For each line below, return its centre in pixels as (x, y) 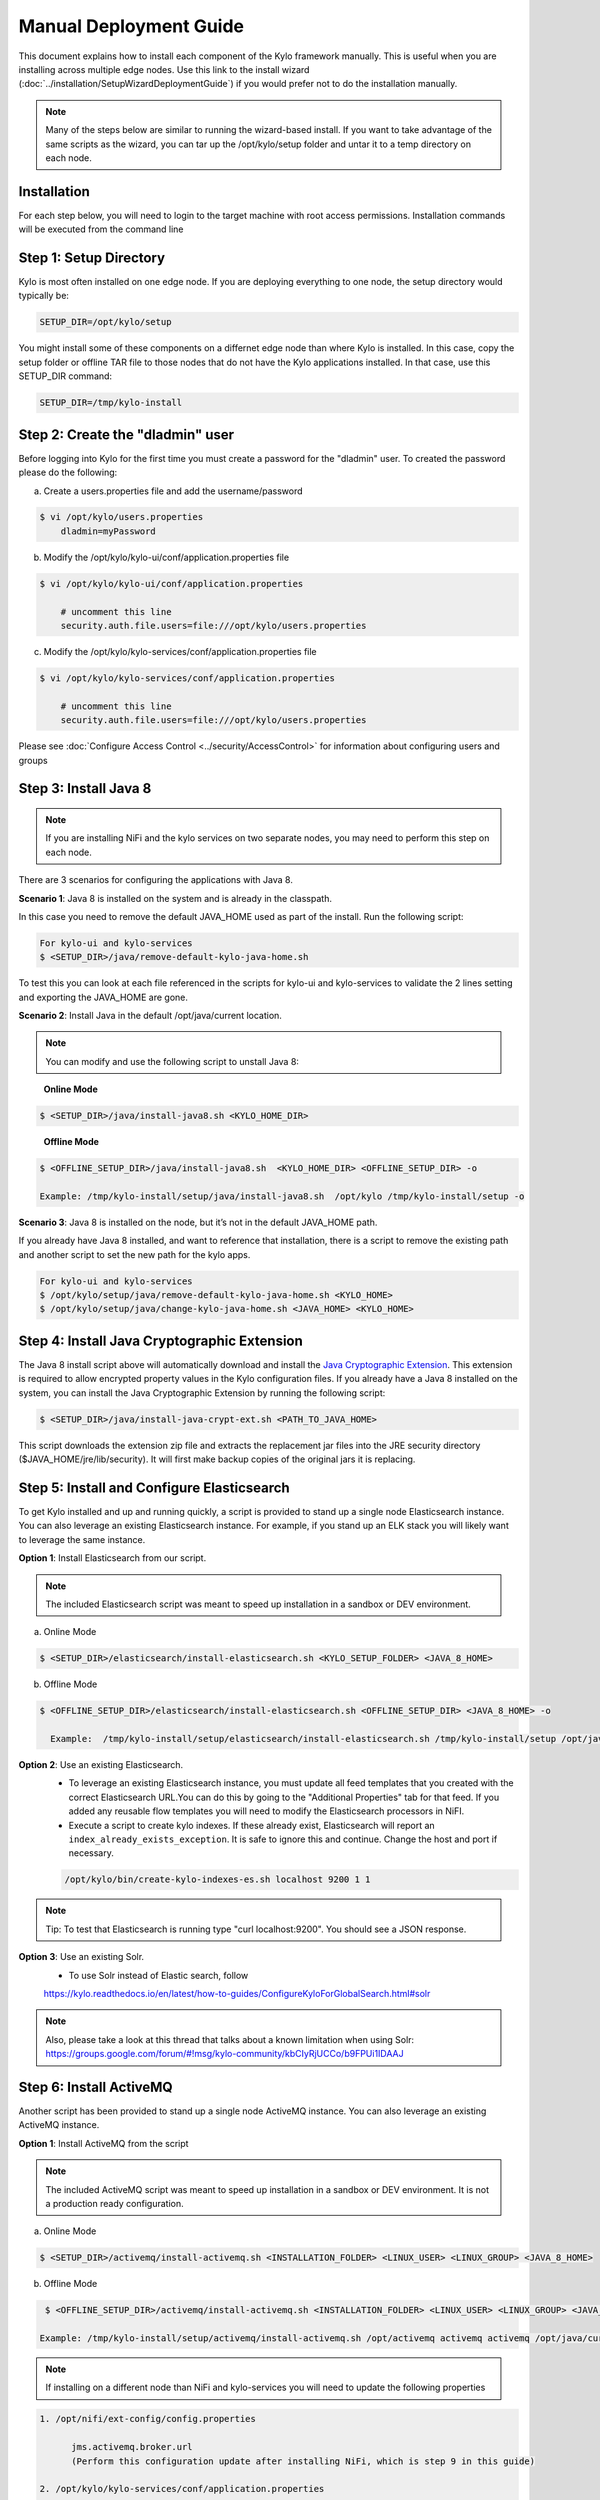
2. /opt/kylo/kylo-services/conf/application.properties (182, 2489)
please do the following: (68, 472)
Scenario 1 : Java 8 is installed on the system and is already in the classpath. (175, 898)
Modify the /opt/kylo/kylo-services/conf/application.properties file (180, 651)
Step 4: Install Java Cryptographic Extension (161, 1340)
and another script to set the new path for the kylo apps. (134, 1254)
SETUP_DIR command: (65, 376)
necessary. (91, 1853)
